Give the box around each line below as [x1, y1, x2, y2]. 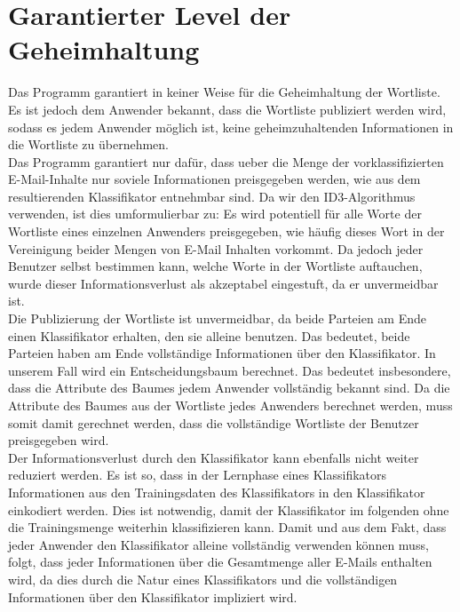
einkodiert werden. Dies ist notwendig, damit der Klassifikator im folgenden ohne [8, 500, 449, 519]
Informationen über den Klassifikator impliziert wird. [8, 587, 297, 606]
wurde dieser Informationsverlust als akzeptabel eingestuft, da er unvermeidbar [8, 274, 439, 292]
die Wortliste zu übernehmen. [8, 135, 170, 154]
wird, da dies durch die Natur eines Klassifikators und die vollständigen [8, 569, 398, 588]
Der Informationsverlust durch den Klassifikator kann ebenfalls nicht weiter [8, 448, 419, 466]
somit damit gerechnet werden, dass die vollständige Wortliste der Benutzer [8, 413, 419, 432]
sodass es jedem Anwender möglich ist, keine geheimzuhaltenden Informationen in [8, 117, 454, 136]
